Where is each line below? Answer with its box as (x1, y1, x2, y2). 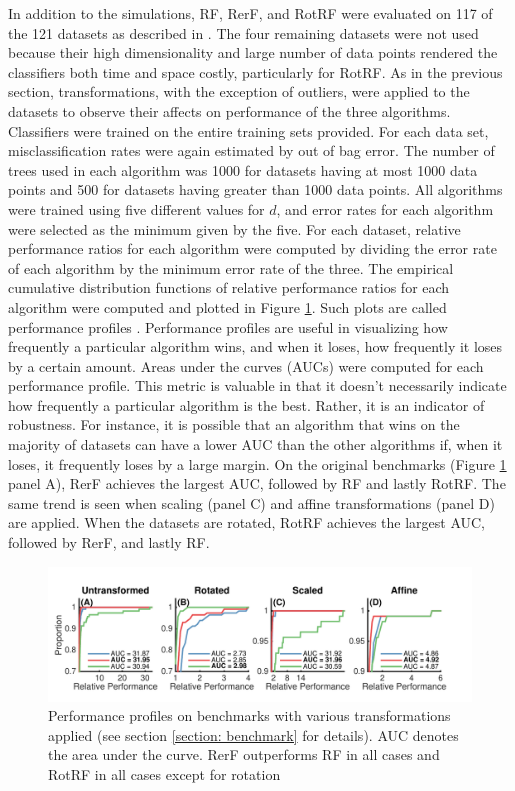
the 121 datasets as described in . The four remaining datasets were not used (8, 22, 479, 43)
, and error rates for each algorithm (276, 198, 494, 219)
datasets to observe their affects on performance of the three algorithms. (8, 100, 451, 121)
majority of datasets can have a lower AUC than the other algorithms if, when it (8, 434, 503, 455)
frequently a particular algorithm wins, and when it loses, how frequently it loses (8, 336, 503, 357)
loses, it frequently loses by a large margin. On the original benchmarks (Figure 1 (8, 453, 507, 474)
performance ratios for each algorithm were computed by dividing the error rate (8, 238, 497, 259)
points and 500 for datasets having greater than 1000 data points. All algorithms (8, 179, 503, 200)
